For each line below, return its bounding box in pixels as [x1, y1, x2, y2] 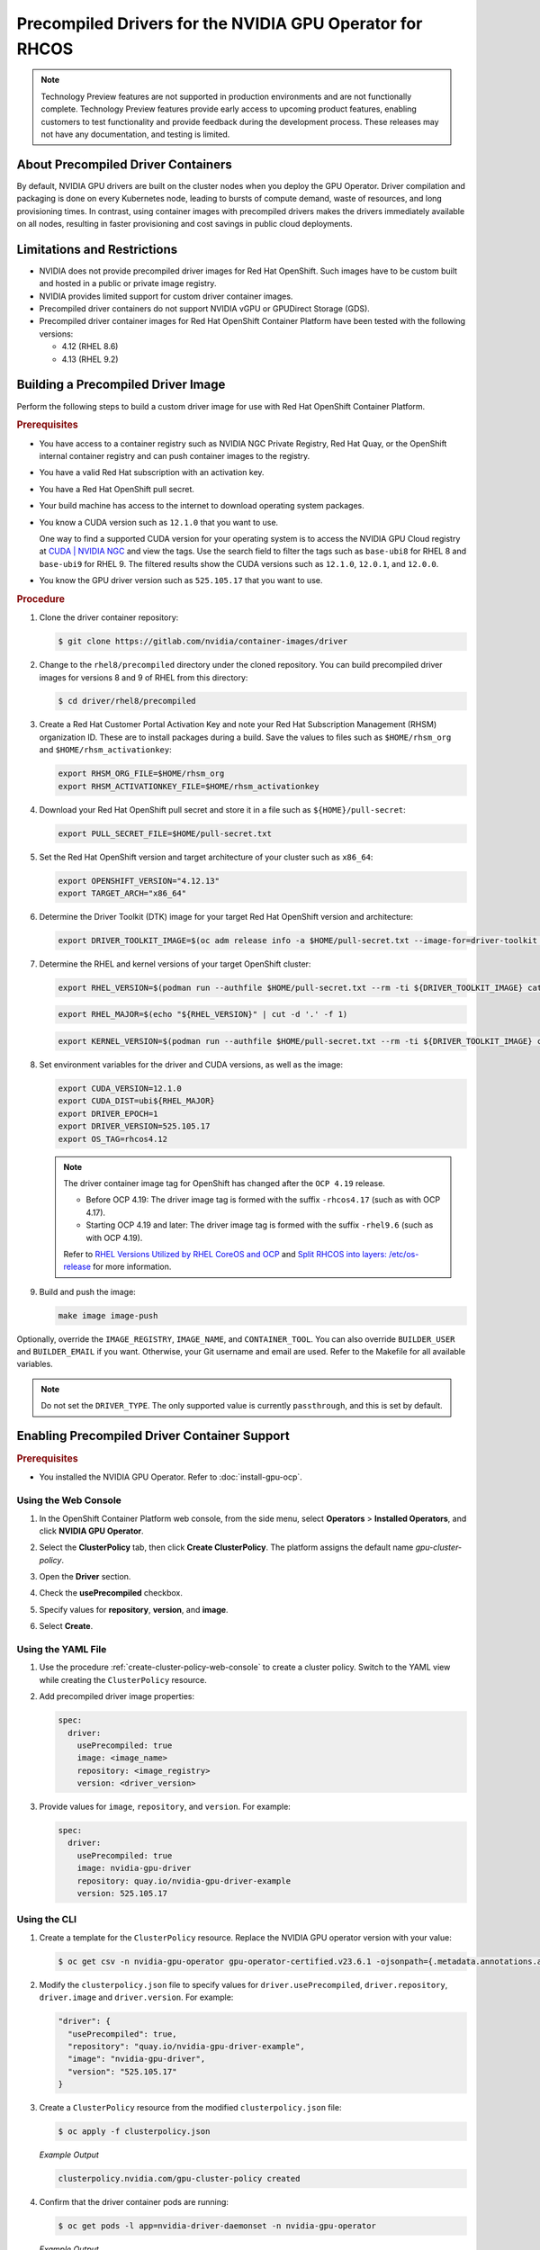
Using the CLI [16, 1913, 76, 1926]
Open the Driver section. [39, 1571, 131, 1582]
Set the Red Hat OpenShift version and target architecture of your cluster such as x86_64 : [39, 851, 373, 862]
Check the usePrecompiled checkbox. [39, 1588, 184, 1598]
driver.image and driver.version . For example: [39, 1992, 234, 2002]
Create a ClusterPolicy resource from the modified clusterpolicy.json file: [39, 2102, 342, 2113]
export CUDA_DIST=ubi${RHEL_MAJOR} [58, 1096, 215, 1106]
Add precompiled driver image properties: [39, 1691, 195, 1702]
